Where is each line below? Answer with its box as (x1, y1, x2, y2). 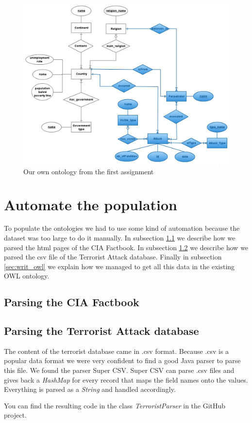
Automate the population (4, 195, 178, 215)
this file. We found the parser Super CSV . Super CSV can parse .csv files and (4, 365, 235, 375)
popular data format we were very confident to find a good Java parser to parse (4, 355, 241, 366)
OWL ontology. (4, 271, 50, 281)
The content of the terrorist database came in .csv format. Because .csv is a (4, 346, 229, 356)
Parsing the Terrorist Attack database (4, 323, 199, 338)
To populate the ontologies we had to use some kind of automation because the (4, 223, 240, 233)
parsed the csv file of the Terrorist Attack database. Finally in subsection (4, 252, 222, 262)
